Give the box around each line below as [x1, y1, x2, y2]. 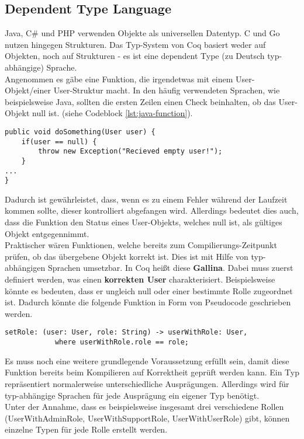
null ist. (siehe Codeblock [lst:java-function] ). [32, 107, 193, 119]
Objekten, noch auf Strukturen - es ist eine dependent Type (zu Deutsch [5, 50, 265, 62]
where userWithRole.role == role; [54, 338, 189, 347]
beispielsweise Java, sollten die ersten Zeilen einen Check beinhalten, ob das [5, 95, 276, 107]
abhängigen [5, 262, 46, 274]
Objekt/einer [5, 84, 51, 96]
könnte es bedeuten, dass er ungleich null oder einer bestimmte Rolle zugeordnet [5, 284, 293, 297]
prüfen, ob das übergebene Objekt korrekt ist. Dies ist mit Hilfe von [5, 250, 248, 262]
